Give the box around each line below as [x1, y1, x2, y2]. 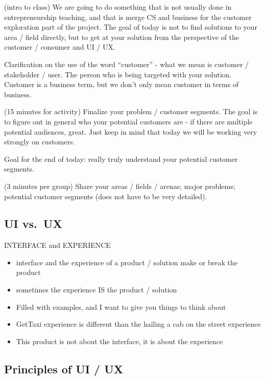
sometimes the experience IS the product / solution [16, 284, 177, 295]
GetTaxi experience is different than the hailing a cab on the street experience [16, 319, 261, 329]
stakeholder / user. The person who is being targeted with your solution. [4, 69, 232, 79]
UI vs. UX [4, 216, 62, 231]
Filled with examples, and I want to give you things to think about [16, 301, 226, 312]
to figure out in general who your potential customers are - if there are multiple [4, 116, 253, 126]
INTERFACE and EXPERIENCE [4, 240, 111, 250]
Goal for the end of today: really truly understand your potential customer [4, 153, 238, 164]
